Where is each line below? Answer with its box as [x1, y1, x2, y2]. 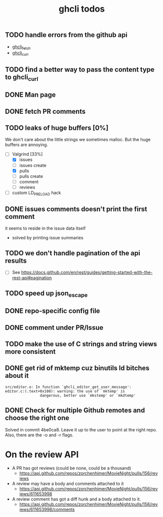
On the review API [5, 449, 79, 460]
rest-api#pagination [12, 275, 52, 281]
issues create [19, 162, 47, 168]
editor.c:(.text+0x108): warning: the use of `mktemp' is [5, 389, 125, 393]
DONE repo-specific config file [5, 307, 100, 315]
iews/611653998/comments [19, 506, 75, 512]
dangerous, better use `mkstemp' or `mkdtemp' [39, 393, 136, 398]
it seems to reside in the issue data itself [5, 225, 86, 232]
